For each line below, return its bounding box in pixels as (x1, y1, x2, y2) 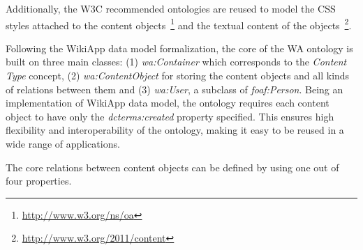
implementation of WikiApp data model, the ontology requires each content (6, 95, 329, 110)
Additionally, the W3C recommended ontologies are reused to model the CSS (6, 1, 336, 15)
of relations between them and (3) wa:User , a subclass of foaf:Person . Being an (6, 81, 343, 96)
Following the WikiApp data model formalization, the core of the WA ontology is (6, 40, 353, 55)
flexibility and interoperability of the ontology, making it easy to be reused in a (6, 123, 344, 137)
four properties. (6, 173, 72, 188)
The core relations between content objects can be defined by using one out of (6, 159, 339, 174)
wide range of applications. (6, 136, 120, 150)
